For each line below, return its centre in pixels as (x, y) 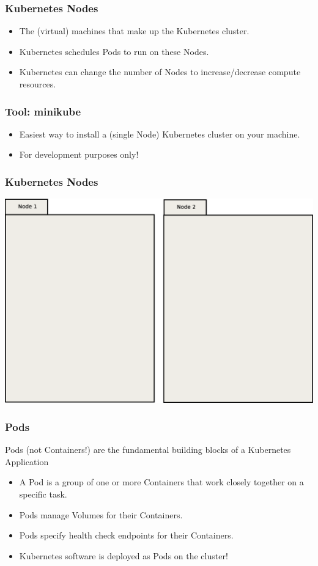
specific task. (43, 494)
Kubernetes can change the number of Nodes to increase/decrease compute (160, 72)
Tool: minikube (43, 111)
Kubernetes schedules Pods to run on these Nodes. (114, 51)
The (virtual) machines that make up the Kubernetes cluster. (134, 31)
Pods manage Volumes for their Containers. (101, 514)
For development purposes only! (79, 154)
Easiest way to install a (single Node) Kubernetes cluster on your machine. (160, 134)
